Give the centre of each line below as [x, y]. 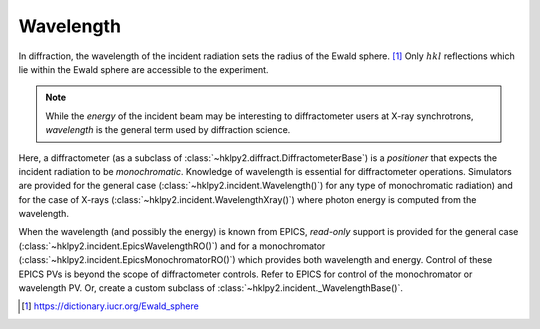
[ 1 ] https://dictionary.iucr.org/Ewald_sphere [110, 306]
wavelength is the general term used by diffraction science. [168, 130]
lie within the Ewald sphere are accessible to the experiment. [143, 69]
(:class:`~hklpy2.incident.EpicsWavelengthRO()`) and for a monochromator [172, 246]
